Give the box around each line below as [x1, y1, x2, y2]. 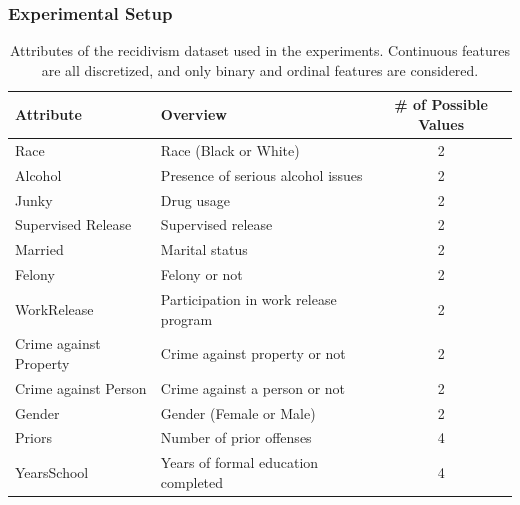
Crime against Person [15, 377, 147, 398]
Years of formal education [160, 452, 319, 473]
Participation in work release [160, 288, 337, 309]
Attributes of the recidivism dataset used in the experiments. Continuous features [9, 40, 511, 61]
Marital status [160, 239, 248, 260]
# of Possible [394, 94, 488, 115]
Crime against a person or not [160, 377, 346, 398]
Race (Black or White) [160, 139, 300, 160]
